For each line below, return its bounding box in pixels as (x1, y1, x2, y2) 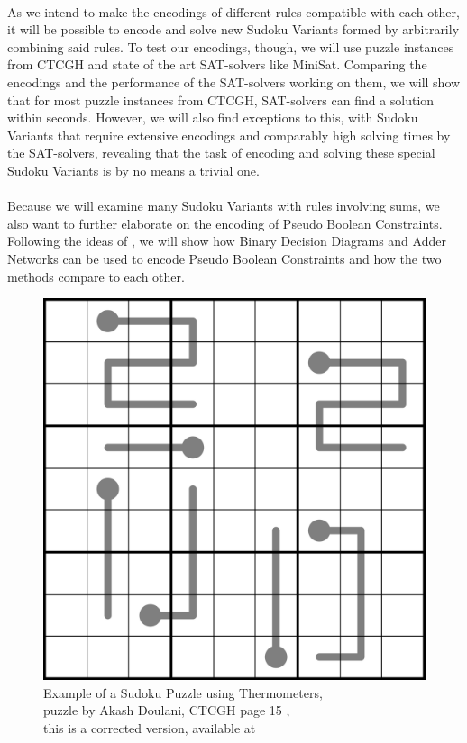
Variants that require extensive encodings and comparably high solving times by (7, 125, 451, 144)
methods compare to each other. (7, 267, 185, 285)
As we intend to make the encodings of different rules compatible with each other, (7, 2, 460, 21)
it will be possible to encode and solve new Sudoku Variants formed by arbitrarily (7, 20, 460, 39)
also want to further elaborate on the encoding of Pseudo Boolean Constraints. (7, 213, 443, 232)
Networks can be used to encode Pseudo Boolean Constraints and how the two (7, 249, 442, 267)
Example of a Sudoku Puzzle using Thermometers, (43, 683, 323, 702)
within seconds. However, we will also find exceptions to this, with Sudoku (7, 108, 418, 127)
